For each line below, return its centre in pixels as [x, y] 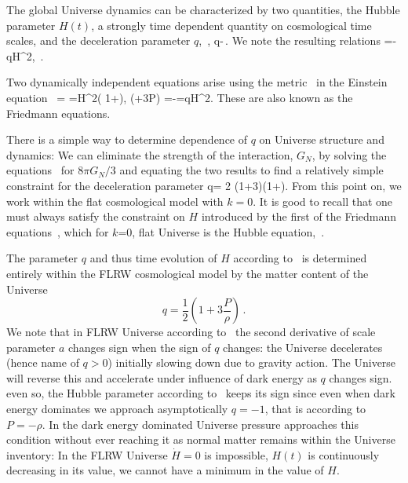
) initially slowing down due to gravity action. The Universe [252, 362]
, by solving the [349, 154]
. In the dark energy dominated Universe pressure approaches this [200, 424]
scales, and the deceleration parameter [98, 40]
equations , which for [58, 231]
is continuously [344, 454]
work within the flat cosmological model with [115, 201]
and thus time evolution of [153, 258]
